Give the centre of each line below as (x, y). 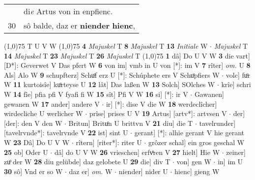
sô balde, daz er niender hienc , (79, 25)
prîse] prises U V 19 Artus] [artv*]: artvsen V (158, 113)
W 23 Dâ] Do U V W (37, 142)
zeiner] (236, 152)
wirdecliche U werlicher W (43, 113)
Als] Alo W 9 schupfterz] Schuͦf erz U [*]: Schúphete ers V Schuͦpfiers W (112, 75)
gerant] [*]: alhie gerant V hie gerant (189, 133)
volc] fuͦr (238, 75)
